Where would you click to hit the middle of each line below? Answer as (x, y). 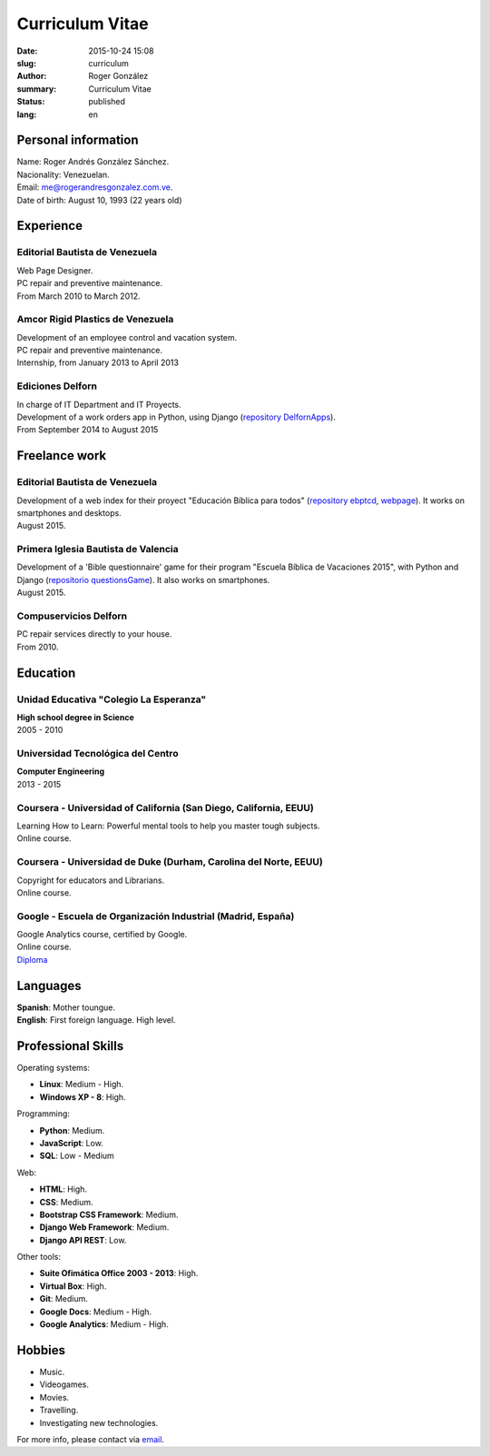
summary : (37, 89)
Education (46, 673)
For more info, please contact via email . (91, 1439)
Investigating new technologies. (99, 1422)
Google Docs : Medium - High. (96, 1312)
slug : (26, 63)
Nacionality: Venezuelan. (63, 174)
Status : (31, 102)
